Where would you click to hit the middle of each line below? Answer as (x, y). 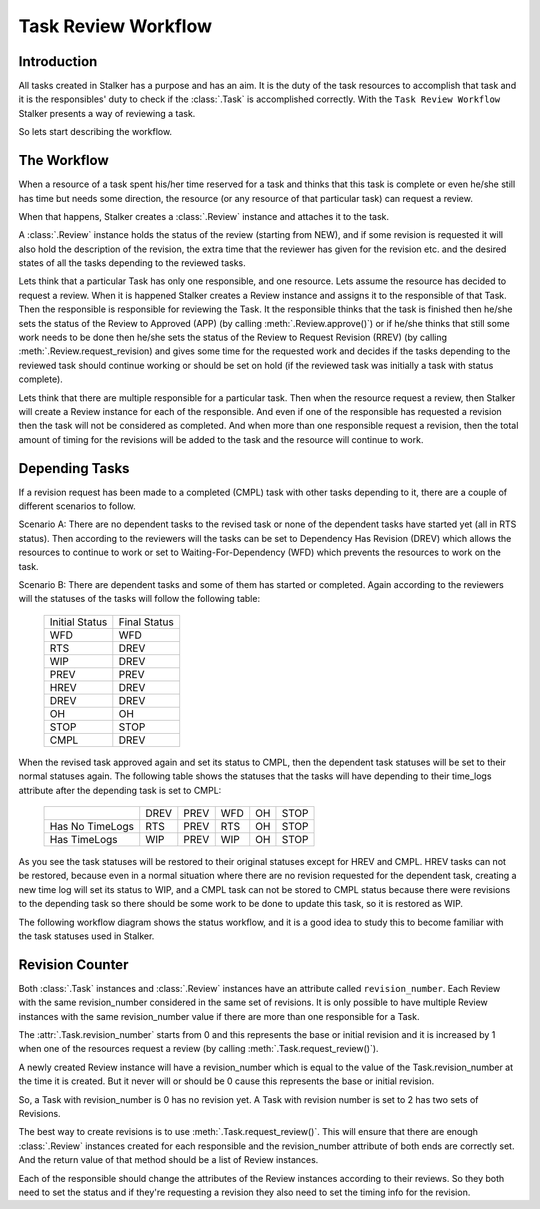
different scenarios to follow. (77, 506)
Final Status (146, 622)
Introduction (58, 61)
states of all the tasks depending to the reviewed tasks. (132, 263)
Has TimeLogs (83, 839)
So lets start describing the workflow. (95, 132)
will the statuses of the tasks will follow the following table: (139, 599)
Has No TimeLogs (92, 826)
